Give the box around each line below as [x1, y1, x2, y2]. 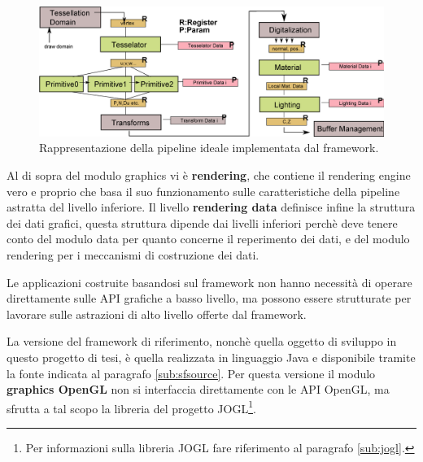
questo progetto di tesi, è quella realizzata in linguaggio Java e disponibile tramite [7, 348, 416, 365]
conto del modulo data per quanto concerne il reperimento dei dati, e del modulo [7, 230, 410, 247]
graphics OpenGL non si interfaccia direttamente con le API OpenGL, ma [7, 381, 390, 398]
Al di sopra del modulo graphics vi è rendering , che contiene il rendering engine [7, 167, 411, 184]
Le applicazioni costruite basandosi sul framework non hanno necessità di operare [7, 273, 412, 290]
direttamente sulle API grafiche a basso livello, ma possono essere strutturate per [7, 290, 412, 307]
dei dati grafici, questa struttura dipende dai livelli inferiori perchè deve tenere [7, 214, 398, 231]
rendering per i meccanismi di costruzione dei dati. [7, 246, 259, 263]
